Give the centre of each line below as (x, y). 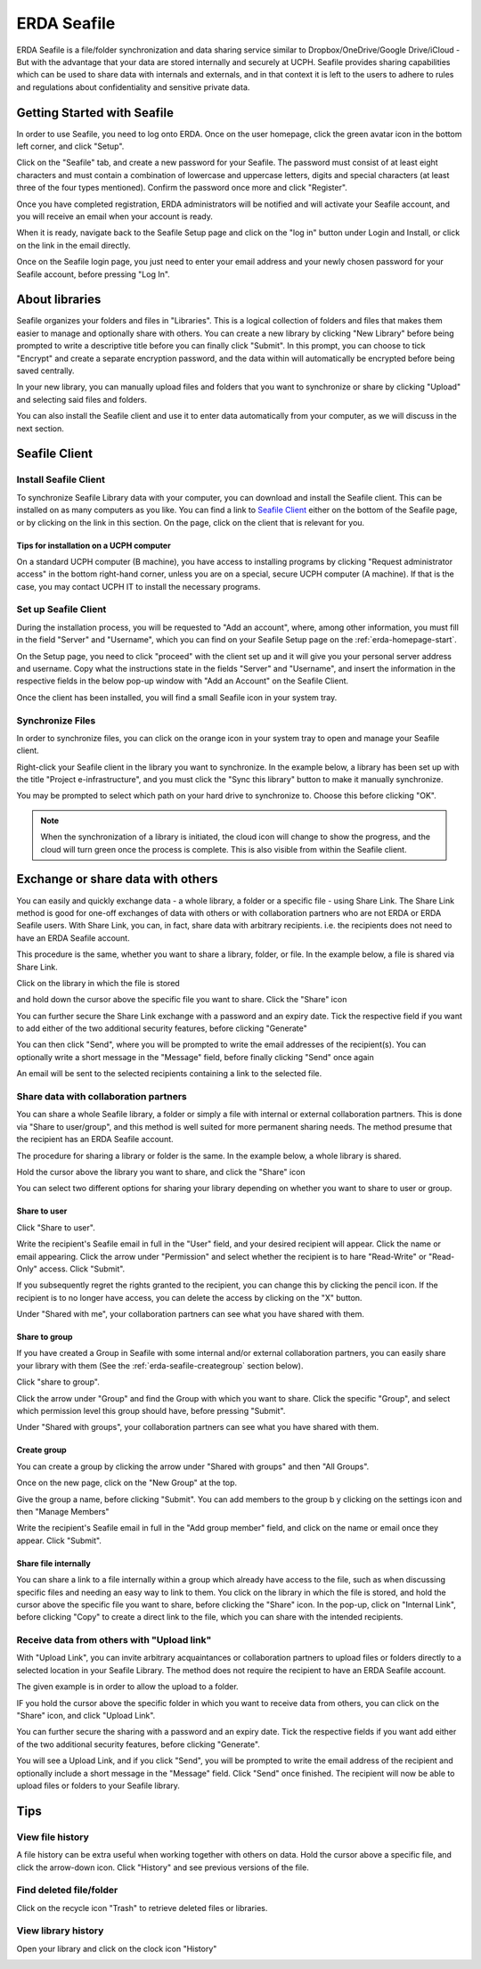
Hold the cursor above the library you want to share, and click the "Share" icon (161, 1172)
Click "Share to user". (56, 1227)
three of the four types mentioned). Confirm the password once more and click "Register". (182, 188)
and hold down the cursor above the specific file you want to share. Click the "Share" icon (182, 1000)
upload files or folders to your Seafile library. (98, 1785)
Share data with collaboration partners (102, 1096)
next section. (40, 429)
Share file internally (53, 1563)
